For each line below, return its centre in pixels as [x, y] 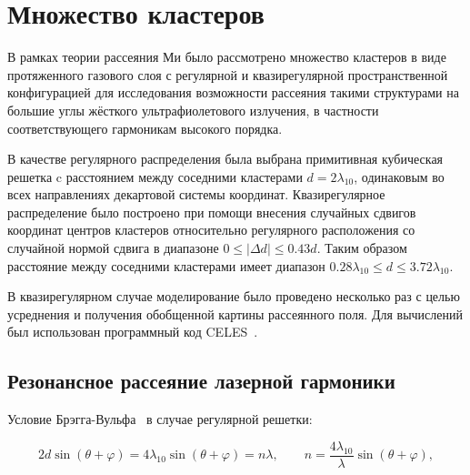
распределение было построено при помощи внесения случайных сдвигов [212, 212]
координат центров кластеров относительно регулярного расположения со [211, 230]
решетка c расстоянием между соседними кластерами [155, 176]
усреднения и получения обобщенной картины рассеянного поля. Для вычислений [235, 313]
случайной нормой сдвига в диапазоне [113, 248]
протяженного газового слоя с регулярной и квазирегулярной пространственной [228, 74]
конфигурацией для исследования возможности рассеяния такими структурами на [233, 92]
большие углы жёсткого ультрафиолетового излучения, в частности [193, 110]
